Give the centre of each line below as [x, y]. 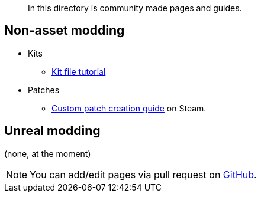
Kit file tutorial [79, 71]
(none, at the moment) [48, 153]
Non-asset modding [65, 31]
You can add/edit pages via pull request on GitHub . [143, 174]
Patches [44, 90]
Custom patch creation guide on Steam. [129, 108]
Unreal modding [52, 131]
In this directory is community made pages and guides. [135, 8]
